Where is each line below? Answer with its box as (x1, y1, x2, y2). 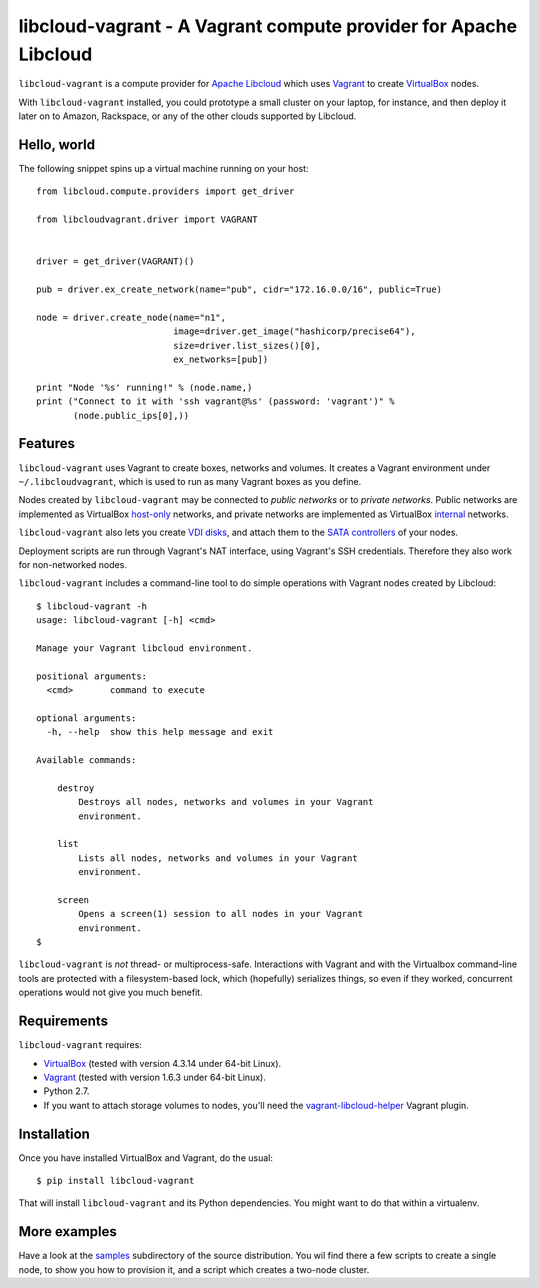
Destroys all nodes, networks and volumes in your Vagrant (78, 796, 374, 808)
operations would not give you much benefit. (18, 986, 204, 999)
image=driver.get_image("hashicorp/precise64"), (173, 326, 416, 337)
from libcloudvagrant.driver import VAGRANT (36, 214, 259, 225)
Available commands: (36, 755, 137, 765)
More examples (18, 1223, 117, 1240)
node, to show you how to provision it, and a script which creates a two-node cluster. (18, 1263, 370, 1275)
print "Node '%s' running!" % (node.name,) (36, 381, 253, 393)
